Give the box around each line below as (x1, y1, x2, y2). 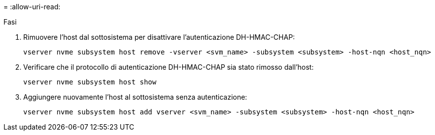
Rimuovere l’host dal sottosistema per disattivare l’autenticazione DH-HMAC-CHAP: (23, 33, 295, 41)
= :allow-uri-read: (3, 2, 61, 11)
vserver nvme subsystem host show (23, 78, 157, 86)
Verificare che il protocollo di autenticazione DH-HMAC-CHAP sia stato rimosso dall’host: (23, 63, 314, 71)
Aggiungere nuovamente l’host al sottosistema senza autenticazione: (23, 93, 247, 101)
